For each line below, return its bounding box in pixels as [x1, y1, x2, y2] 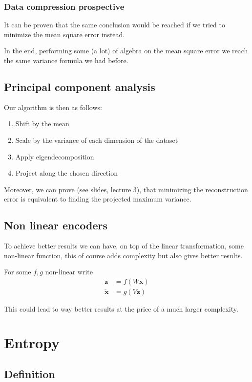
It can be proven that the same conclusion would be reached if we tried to [4, 20, 225, 30]
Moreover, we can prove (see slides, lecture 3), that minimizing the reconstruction [4, 184, 248, 194]
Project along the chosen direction [15, 168, 118, 178]
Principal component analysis [4, 79, 155, 94]
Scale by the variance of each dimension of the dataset [15, 135, 178, 145]
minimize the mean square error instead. [4, 29, 125, 39]
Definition [4, 366, 55, 381]
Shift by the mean [15, 118, 69, 129]
